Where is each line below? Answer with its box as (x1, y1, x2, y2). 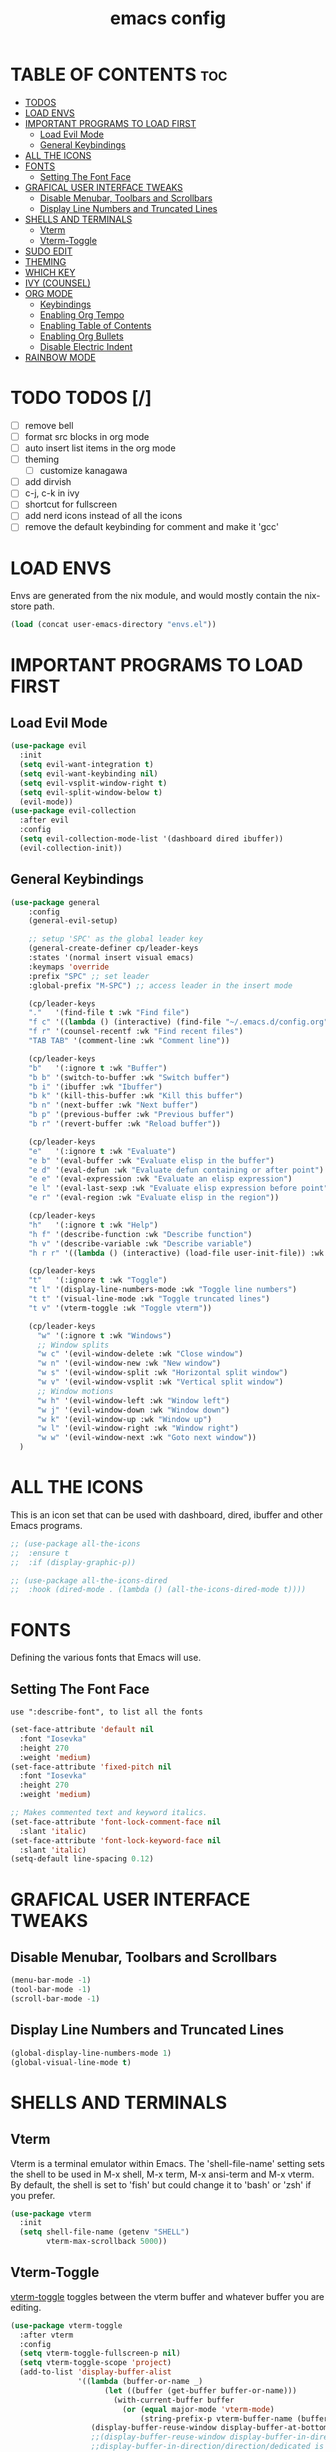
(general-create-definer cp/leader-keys (28, 943, 199, 954)
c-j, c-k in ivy (24, 487, 80, 499)
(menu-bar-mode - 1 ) (10, 1975, 92, 1986)
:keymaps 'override (28, 962, 110, 972)
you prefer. (10, 2189, 56, 2201)
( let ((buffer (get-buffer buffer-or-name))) (104, 2385, 298, 2396)
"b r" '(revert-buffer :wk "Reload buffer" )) (28, 1119, 222, 1129)
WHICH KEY (24, 266, 76, 278)
